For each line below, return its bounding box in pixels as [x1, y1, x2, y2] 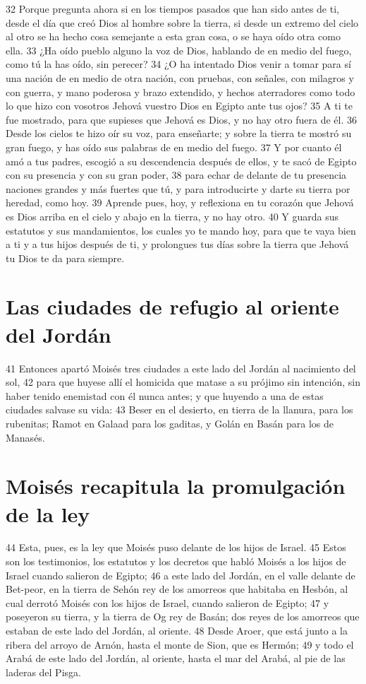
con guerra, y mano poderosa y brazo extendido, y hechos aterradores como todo [6, 84, 355, 99]
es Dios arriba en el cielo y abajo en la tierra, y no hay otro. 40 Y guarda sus [6, 208, 339, 223]
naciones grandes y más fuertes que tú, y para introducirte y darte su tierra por [6, 181, 350, 196]
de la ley [6, 499, 90, 528]
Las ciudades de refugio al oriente [6, 292, 339, 321]
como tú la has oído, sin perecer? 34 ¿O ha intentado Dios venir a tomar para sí [6, 57, 351, 71]
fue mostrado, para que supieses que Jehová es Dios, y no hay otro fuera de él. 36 [6, 112, 357, 126]
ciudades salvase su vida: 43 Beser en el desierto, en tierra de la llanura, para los [6, 402, 353, 417]
